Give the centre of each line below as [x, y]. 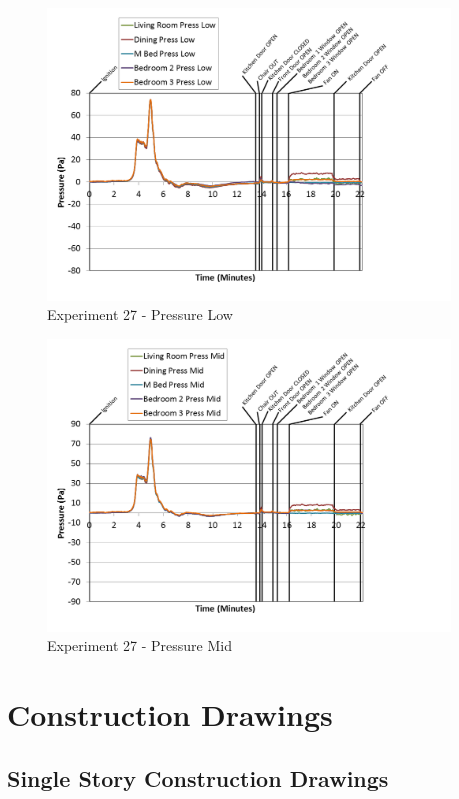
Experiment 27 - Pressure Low [140, 314]
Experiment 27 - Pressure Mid [139, 645]
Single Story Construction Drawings [198, 777]
